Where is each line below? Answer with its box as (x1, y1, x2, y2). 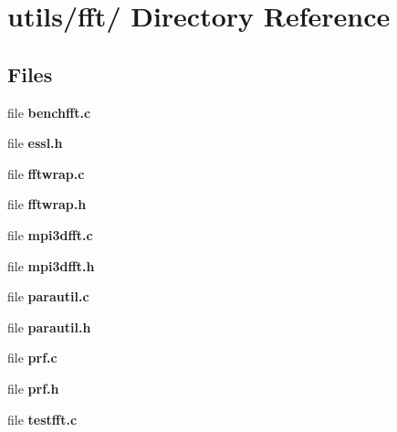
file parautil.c (7, 287, 89, 306)
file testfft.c (7, 409, 78, 428)
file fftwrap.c (7, 163, 85, 183)
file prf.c (7, 348, 57, 367)
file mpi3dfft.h (7, 256, 95, 275)
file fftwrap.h (7, 195, 87, 214)
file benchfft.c (7, 102, 91, 121)
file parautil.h (7, 317, 91, 336)
